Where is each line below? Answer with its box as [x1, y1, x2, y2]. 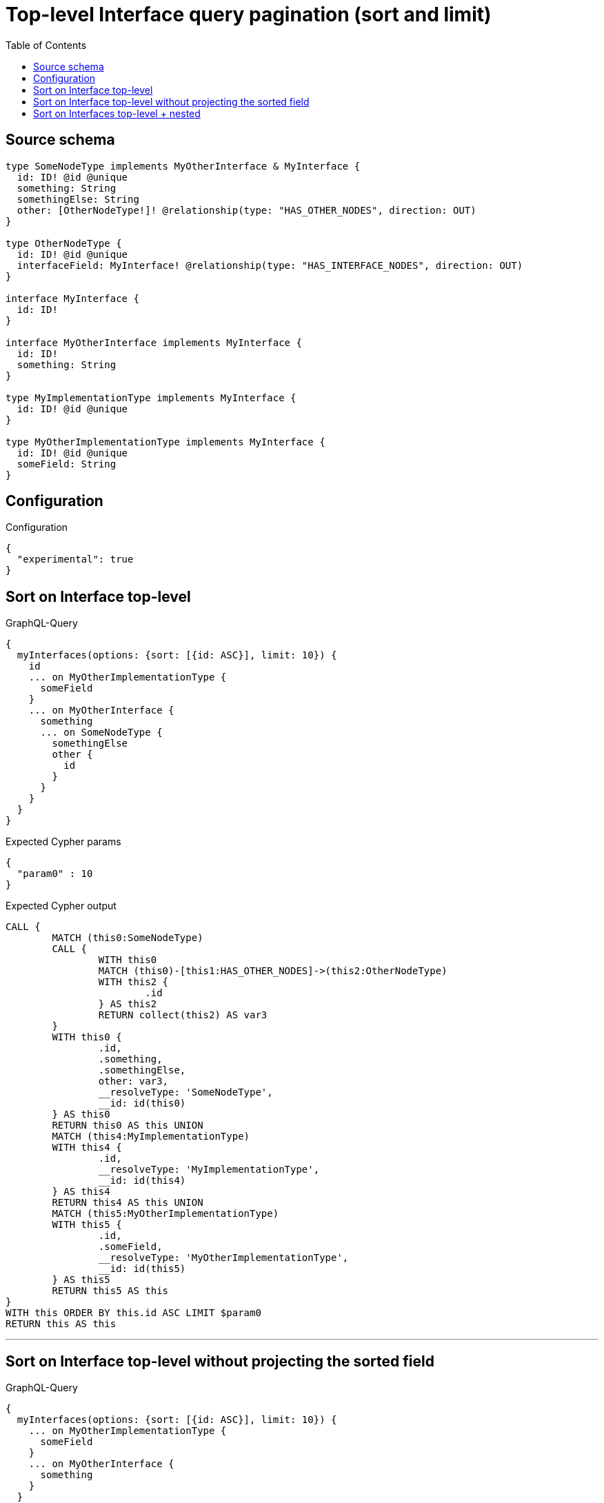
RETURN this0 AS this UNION [52, 1120, 203, 1131]
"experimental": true [17, 554, 134, 565]
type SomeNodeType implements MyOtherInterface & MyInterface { [6, 160, 361, 172]
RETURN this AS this [6, 1318, 117, 1330]
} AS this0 [52, 1109, 110, 1120]
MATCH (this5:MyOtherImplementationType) [52, 1208, 279, 1220]
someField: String [17, 458, 117, 470]
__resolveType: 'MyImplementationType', [98, 1164, 320, 1176]
